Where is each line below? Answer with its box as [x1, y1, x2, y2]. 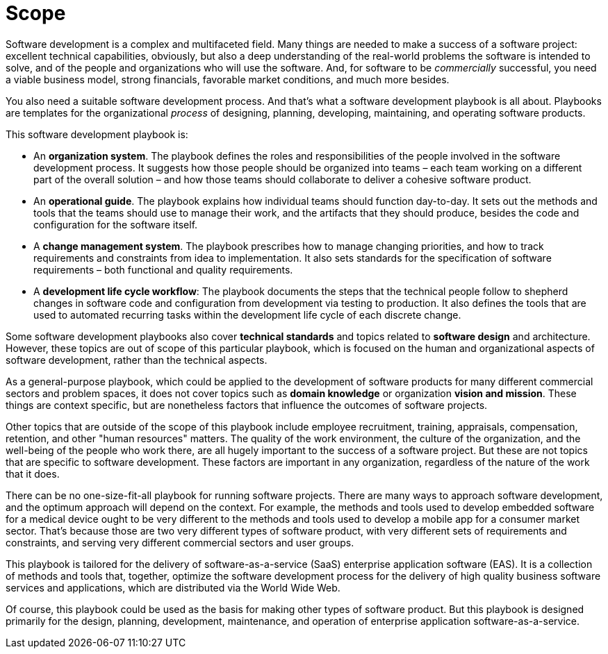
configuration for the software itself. [33, 218, 198, 230]
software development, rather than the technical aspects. [6, 353, 268, 366]
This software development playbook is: [6, 128, 188, 140]
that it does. [6, 467, 60, 480]
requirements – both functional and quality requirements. [33, 263, 293, 276]
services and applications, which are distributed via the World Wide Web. [6, 581, 340, 594]
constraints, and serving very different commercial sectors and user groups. [6, 536, 354, 548]
